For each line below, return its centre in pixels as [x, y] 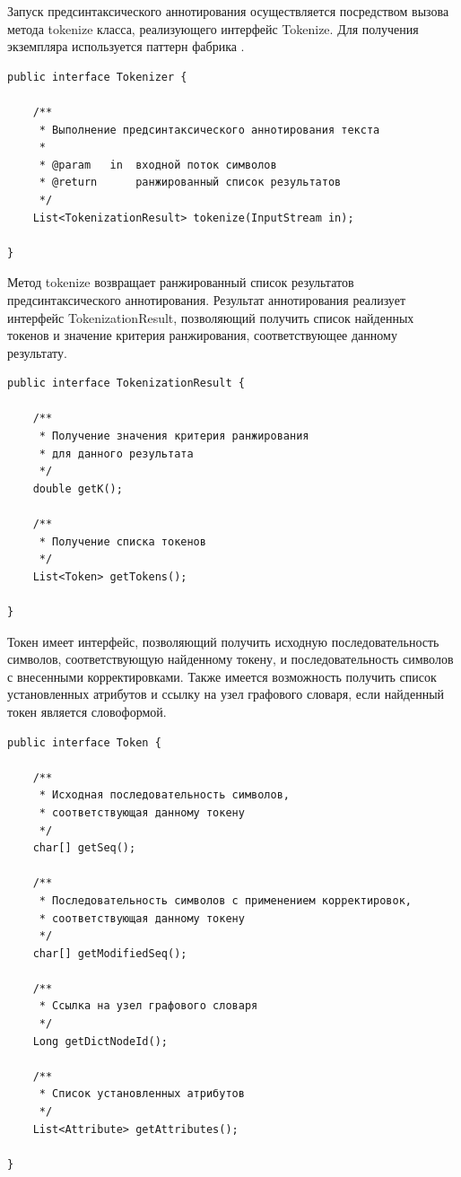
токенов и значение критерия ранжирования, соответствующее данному [202, 335]
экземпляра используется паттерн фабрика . [126, 46]
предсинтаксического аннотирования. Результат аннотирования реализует [207, 299]
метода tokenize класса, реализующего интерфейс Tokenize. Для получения [213, 28]
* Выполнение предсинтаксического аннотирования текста [209, 130]
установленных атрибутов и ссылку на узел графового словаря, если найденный [226, 694]
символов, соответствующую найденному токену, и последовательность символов [230, 659]
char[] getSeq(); [84, 848]
